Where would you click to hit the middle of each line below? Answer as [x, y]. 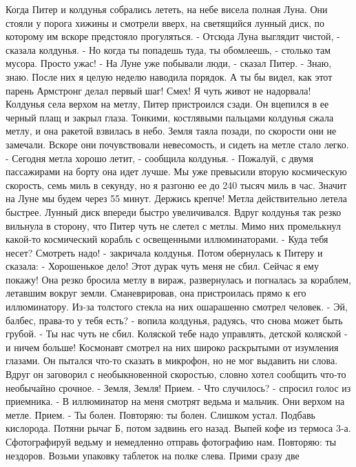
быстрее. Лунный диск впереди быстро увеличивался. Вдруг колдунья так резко [174, 211]
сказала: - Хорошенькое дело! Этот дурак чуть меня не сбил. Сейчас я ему [162, 266]
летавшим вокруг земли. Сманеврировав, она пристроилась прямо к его [156, 293]
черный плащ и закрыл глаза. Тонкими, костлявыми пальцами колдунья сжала [170, 117]
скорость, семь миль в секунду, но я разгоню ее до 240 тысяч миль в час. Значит [176, 185]
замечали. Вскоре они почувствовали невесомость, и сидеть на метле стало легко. [177, 144]
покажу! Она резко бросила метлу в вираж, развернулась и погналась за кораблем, [178, 279]
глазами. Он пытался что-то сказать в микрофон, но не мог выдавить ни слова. [172, 360]
